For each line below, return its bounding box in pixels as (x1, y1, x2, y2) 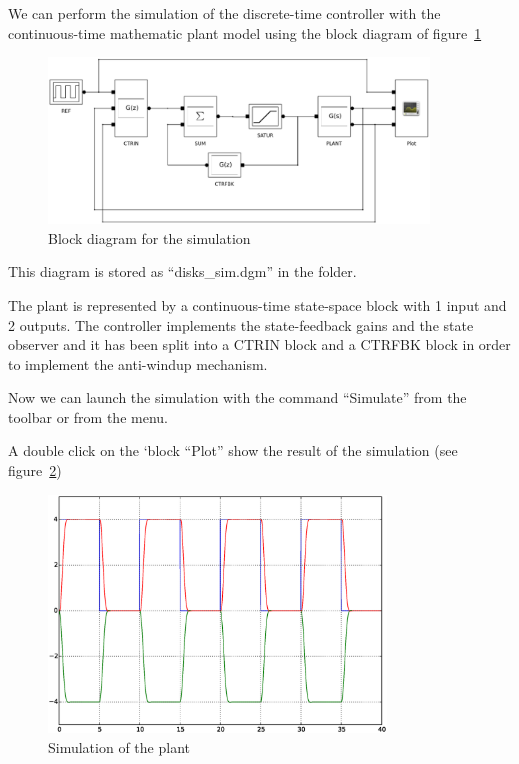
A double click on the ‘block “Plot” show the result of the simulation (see (8, 440, 458, 461)
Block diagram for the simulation (48, 227, 251, 248)
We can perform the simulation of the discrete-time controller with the (8, 3, 441, 23)
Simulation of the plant (48, 736, 190, 757)
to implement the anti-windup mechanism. (8, 353, 268, 374)
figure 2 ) (8, 460, 62, 481)
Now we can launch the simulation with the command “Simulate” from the (8, 387, 467, 408)
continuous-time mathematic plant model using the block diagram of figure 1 (8, 22, 482, 43)
